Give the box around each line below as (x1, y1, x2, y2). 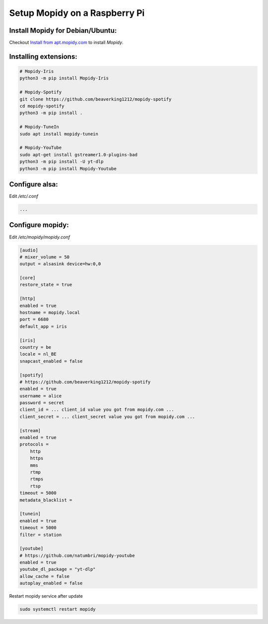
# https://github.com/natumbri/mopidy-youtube (19, 553, 135, 558)
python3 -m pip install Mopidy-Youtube (19, 166, 117, 171)
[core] (19, 275, 36, 281)
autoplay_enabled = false (19, 580, 83, 586)
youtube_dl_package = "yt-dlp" (19, 566, 96, 572)
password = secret (19, 400, 65, 406)
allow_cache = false (19, 573, 69, 579)
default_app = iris (19, 323, 67, 329)
